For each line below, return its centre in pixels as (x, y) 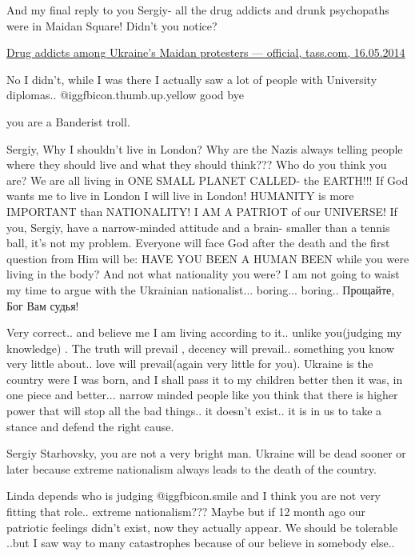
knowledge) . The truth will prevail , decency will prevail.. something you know (201, 348)
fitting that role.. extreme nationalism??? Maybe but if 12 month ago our (186, 512)
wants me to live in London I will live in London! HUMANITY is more (180, 196)
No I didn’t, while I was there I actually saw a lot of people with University (192, 79)
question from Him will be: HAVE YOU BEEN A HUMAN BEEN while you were (208, 258)
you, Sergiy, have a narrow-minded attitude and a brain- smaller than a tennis (198, 227)
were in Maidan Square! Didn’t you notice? (112, 25)
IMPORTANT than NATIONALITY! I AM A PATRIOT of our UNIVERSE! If (202, 211)
